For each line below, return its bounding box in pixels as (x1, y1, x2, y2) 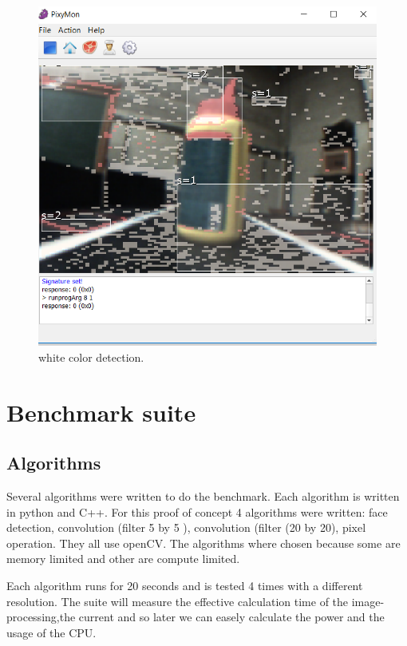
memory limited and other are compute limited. (6, 550, 240, 567)
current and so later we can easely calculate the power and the (78, 608, 385, 625)
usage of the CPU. (6, 624, 97, 640)
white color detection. (38, 348, 144, 365)
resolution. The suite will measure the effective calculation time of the (6, 592, 349, 609)
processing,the (6, 608, 76, 625)
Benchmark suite (6, 395, 196, 428)
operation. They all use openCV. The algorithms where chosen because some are (6, 534, 401, 551)
